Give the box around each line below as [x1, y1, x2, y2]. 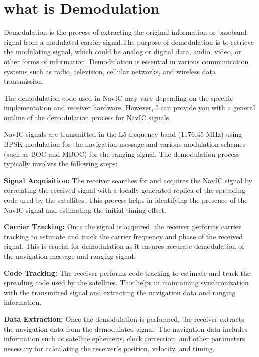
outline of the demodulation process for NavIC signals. [4, 112, 171, 122]
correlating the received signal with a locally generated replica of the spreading [4, 185, 245, 195]
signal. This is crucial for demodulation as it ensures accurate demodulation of [4, 241, 244, 251]
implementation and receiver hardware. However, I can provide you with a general [4, 102, 255, 113]
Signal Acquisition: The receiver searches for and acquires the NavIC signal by [4, 175, 252, 185]
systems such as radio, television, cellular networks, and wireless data [4, 66, 216, 76]
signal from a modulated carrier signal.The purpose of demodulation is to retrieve [4, 36, 254, 47]
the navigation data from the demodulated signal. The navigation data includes [4, 323, 248, 334]
